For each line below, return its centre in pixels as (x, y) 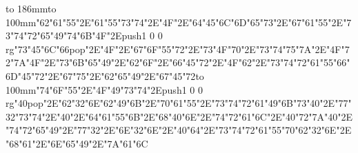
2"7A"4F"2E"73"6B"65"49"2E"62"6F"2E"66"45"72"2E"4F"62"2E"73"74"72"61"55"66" (178, 62)
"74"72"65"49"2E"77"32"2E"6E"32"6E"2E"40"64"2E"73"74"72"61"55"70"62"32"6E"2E (179, 130)
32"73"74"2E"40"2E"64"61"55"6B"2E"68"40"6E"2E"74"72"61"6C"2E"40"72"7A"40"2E (179, 116)
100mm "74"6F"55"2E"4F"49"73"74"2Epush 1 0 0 (104, 89)
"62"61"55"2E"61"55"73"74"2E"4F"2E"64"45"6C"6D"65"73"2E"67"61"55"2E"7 (194, 22)
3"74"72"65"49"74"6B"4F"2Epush (74, 35)
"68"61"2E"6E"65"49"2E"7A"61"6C (77, 143)
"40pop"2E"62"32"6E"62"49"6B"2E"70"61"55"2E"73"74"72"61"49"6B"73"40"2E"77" (183, 103)
